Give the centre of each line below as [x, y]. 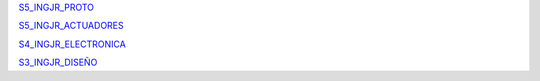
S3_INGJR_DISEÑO [58, 62]
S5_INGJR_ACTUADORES [71, 26]
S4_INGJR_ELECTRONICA [72, 44]
